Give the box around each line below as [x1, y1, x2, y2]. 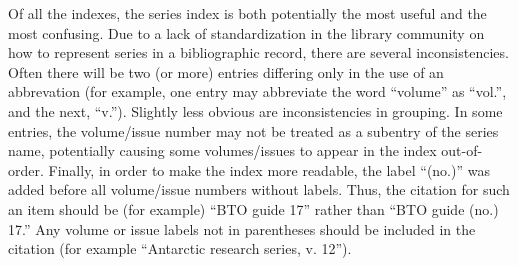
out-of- [441, 140, 483, 161]
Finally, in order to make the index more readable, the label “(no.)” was [48, 159, 490, 180]
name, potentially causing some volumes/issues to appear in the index [8, 140, 437, 161]
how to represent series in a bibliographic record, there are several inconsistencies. [8, 42, 509, 63]
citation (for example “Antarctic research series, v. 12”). [8, 238, 352, 259]
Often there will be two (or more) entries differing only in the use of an [8, 61, 444, 82]
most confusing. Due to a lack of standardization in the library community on [8, 22, 485, 43]
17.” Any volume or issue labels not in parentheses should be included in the [8, 218, 476, 239]
